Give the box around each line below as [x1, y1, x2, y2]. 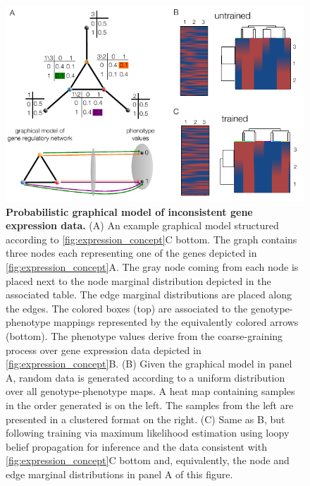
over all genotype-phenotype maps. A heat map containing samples [6, 384, 295, 399]
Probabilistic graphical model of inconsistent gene [6, 204, 253, 219]
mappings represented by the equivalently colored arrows [54, 315, 299, 329]
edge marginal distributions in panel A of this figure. [6, 466, 233, 481]
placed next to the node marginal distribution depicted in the [6, 273, 271, 288]
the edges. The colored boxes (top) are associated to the [6, 300, 248, 315]
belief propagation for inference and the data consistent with [6, 439, 267, 454]
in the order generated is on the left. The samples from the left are [6, 397, 294, 412]
